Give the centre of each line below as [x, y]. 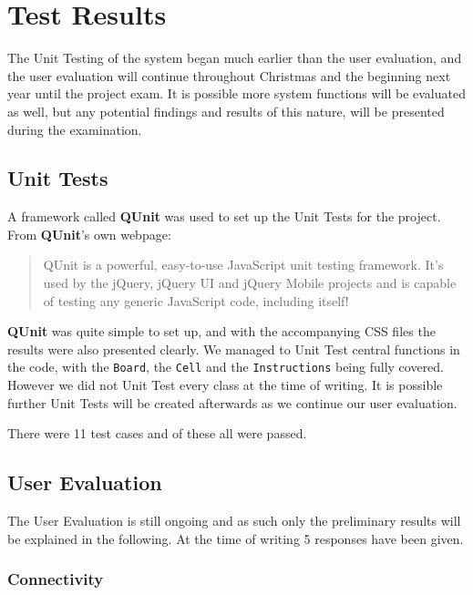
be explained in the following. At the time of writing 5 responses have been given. [236, 538]
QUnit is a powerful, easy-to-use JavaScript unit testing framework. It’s [243, 265]
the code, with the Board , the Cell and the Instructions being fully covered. [226, 367]
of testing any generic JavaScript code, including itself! [196, 300]
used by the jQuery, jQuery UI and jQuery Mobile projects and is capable [250, 283]
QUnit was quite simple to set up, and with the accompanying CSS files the [221, 331]
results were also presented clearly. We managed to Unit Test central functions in [234, 349]
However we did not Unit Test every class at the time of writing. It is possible [225, 385]
